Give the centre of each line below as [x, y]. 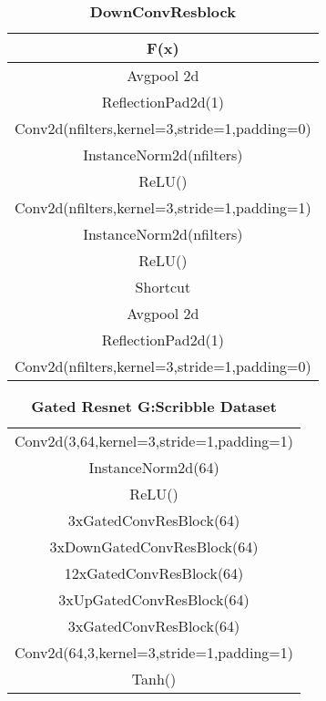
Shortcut [163, 287]
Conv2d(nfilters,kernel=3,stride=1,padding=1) [163, 207]
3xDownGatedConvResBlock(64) [154, 546]
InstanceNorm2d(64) [154, 467]
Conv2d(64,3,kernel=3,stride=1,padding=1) [154, 652]
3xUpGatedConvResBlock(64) [154, 599]
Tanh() [154, 679]
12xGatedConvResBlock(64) [154, 573]
